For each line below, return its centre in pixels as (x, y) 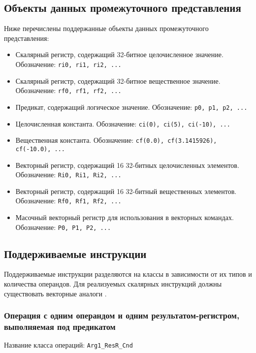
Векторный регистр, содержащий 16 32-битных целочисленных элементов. (127, 165)
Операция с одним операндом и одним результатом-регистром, (122, 315)
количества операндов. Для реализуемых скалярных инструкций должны (113, 284)
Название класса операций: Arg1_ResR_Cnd (68, 345)
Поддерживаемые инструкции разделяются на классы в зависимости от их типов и (128, 274)
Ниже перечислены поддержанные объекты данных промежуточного (106, 28)
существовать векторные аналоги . (55, 293)
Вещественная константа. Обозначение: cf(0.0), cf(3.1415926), (116, 140)
